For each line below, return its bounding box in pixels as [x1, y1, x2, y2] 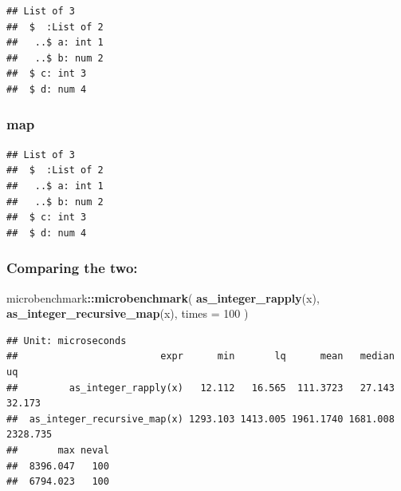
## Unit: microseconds [6, 335, 127, 346]
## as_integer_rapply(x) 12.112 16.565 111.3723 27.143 [6, 382, 395, 394]
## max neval [6, 444, 109, 456]
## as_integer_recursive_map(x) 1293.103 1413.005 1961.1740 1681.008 [6, 413, 395, 425]
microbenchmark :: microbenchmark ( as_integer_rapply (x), [6, 289, 320, 306]
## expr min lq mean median [6, 350, 395, 362]
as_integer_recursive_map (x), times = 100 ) [6, 305, 249, 322]
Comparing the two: [6, 258, 138, 278]
